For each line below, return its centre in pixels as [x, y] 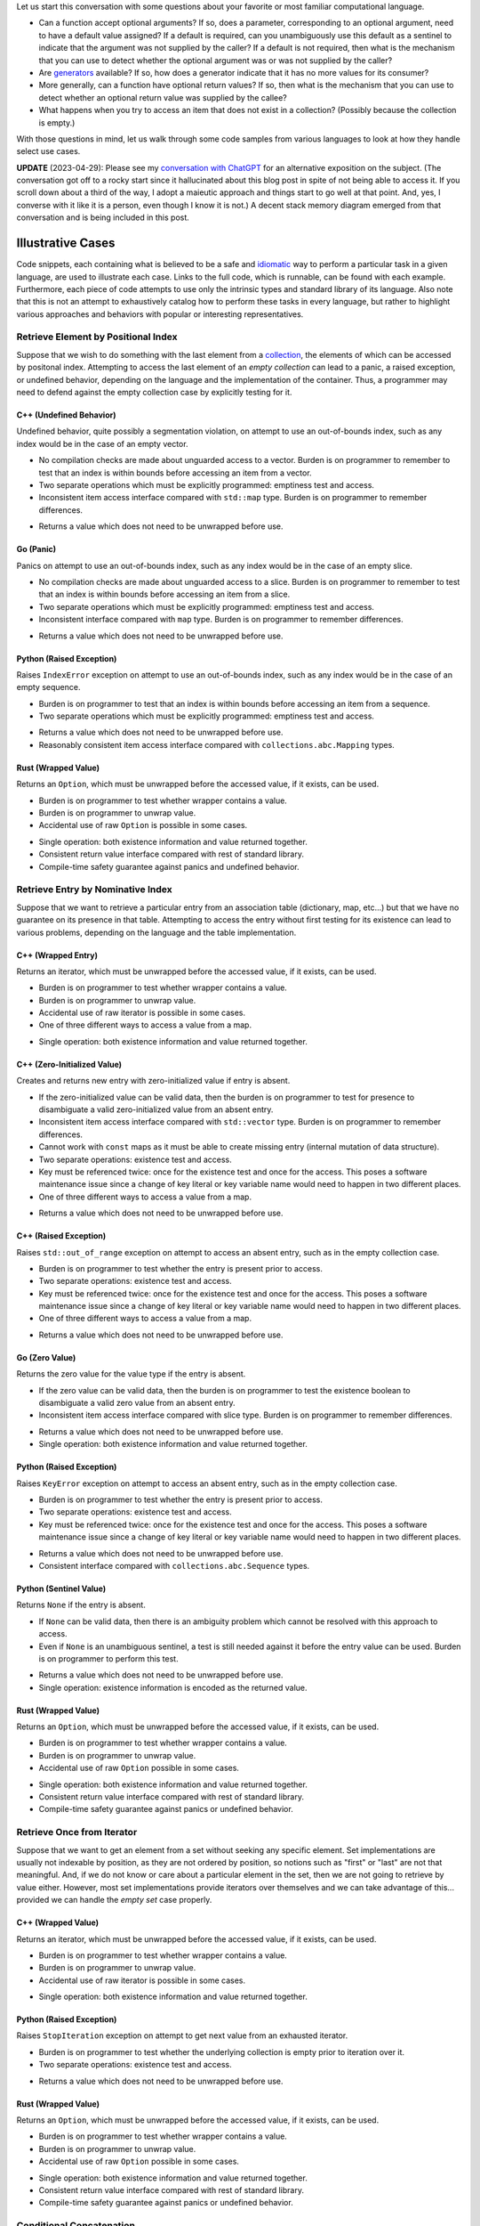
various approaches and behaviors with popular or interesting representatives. [160, 314]
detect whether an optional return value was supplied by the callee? [163, 97]
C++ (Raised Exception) [61, 1236]
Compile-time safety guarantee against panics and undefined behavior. [169, 866]
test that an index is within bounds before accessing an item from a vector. [175, 473]
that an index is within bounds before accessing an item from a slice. [164, 594]
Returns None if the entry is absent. [81, 1605]
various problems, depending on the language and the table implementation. [156, 932]
